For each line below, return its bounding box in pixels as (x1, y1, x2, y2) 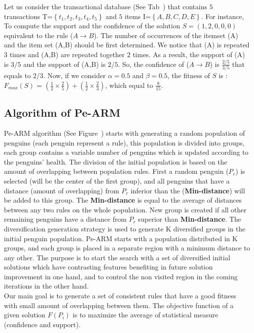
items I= (125, 11, 151, 21)
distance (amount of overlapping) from (4, 185, 119, 195)
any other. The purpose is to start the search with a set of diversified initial (4, 252, 231, 262)
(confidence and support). (4, 319, 81, 329)
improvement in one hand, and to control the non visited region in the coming (4, 271, 238, 281)
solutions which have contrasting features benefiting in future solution (4, 262, 213, 272)
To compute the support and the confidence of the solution (4, 21, 180, 31)
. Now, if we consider (43, 70, 106, 81)
